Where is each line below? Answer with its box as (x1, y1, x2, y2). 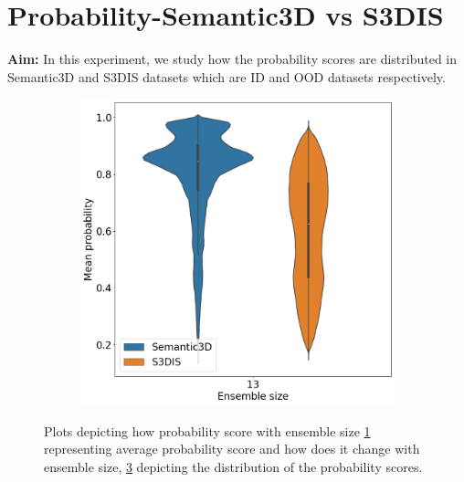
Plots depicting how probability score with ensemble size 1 (44, 421, 371, 440)
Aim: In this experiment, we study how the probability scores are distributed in (7, 49, 458, 68)
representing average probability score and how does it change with (44, 439, 420, 458)
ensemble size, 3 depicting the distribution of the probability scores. (44, 456, 423, 476)
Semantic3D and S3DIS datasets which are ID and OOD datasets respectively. (7, 67, 446, 86)
